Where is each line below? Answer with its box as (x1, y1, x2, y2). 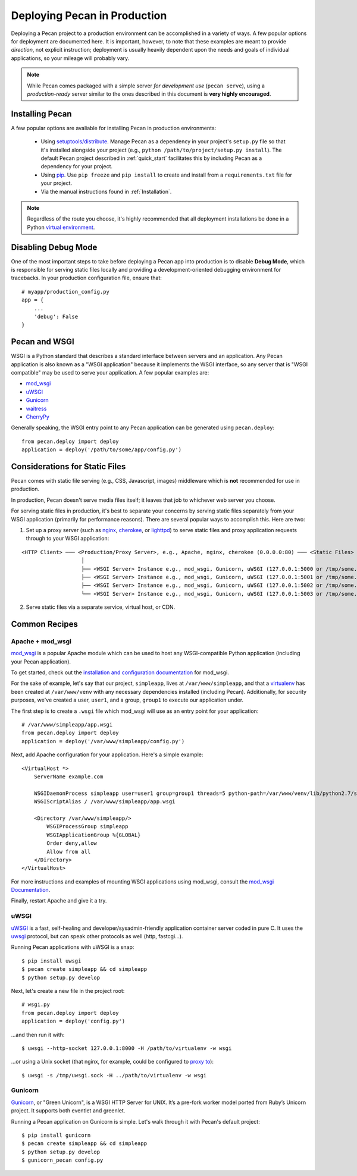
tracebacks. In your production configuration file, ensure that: (11, 274, 162, 282)
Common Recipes (11, 619, 79, 629)
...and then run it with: (11, 1031, 65, 1038)
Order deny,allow (46, 840, 98, 847)
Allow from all (46, 848, 91, 855)
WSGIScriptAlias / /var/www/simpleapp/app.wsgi (33, 798, 176, 805)
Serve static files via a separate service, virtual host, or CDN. (26, 603, 176, 611)
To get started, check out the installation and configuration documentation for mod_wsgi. (11, 669, 229, 676)
